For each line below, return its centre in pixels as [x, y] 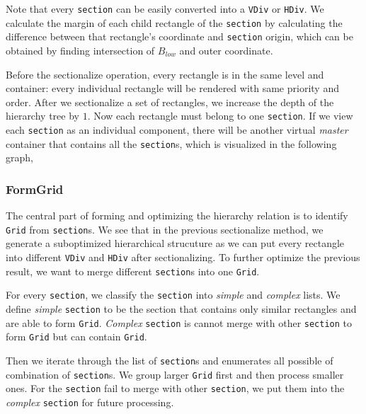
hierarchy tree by [42, 116]
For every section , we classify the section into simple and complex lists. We [173, 295]
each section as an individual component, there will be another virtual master [177, 130]
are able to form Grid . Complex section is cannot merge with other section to [179, 322]
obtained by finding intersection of [80, 50]
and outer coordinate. [226, 50]
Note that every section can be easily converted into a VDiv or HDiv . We [165, 8]
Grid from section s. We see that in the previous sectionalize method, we [165, 229]
